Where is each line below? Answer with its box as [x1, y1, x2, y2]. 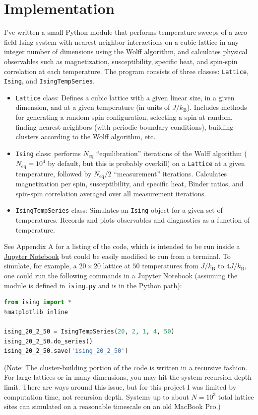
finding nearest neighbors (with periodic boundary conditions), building [15, 121, 234, 132]
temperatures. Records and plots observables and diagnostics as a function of [15, 215, 250, 225]
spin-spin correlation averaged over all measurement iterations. [15, 188, 206, 198]
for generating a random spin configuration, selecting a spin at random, [15, 112, 233, 122]
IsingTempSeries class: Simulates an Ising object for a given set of [15, 205, 223, 215]
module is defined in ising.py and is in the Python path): [4, 280, 182, 290]
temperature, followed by [15, 168, 92, 178]
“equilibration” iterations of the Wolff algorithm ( [96, 148, 247, 158]
